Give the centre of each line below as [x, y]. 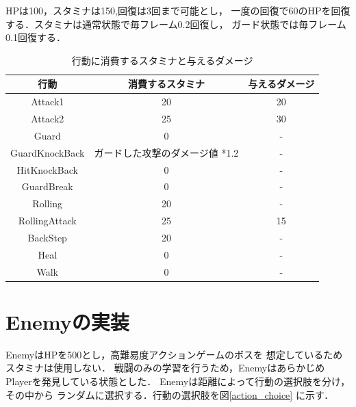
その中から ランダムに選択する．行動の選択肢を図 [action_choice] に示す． [170, 394]
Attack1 [48, 102]
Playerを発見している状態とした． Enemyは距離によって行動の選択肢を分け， [178, 381]
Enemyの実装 [67, 321]
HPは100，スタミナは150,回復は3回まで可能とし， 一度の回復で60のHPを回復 [178, 10]
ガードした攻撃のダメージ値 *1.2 [166, 152]
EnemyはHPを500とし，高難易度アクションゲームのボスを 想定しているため [174, 354]
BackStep [47, 237]
